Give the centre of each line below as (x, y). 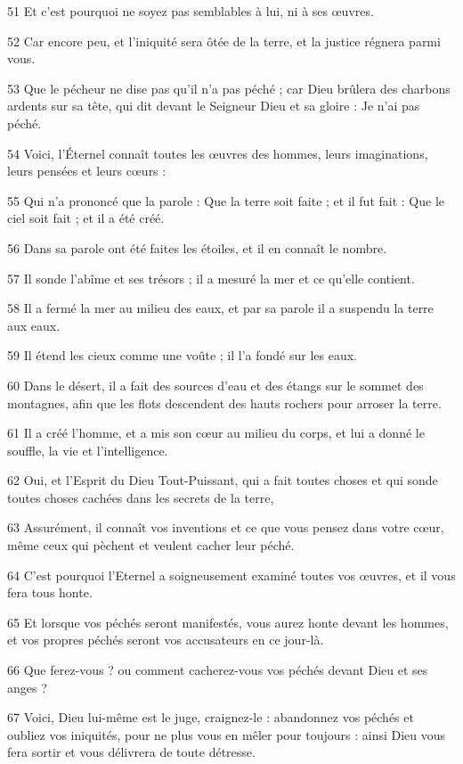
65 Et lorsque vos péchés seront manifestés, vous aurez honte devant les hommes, (228, 622)
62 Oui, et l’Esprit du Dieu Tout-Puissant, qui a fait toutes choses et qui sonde (223, 480)
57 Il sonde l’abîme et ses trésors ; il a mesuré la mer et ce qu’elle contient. (211, 278)
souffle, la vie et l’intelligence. (88, 450)
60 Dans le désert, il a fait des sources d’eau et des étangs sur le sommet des (215, 385)
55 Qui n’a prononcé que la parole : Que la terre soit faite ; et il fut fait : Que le (226, 200)
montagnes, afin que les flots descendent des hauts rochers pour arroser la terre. (224, 403)
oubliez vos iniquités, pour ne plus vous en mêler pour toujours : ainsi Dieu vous (227, 734)
